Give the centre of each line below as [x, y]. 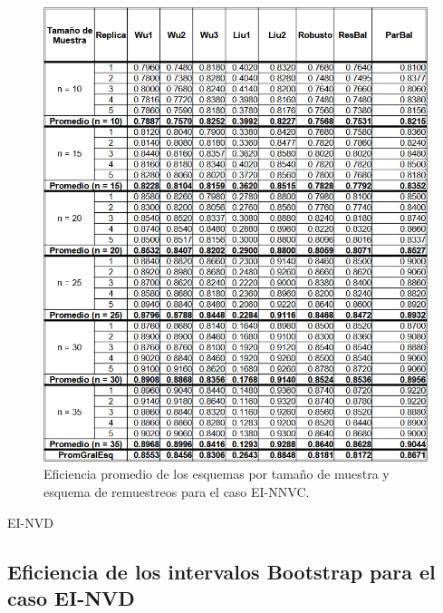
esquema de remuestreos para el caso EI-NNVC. [177, 492]
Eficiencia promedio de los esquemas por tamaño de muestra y [217, 474]
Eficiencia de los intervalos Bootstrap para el [221, 571]
